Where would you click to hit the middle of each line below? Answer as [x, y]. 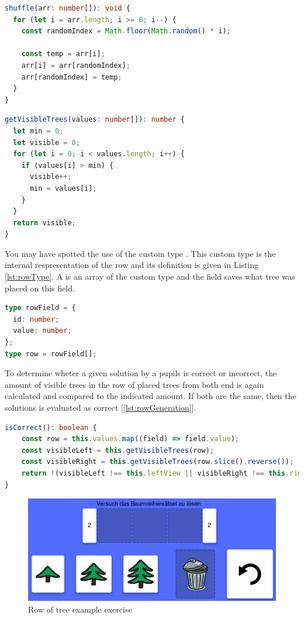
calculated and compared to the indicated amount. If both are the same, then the [151, 396]
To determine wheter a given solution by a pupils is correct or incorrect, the [141, 373]
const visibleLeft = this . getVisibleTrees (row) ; [118, 450]
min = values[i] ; [63, 188]
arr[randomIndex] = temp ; [72, 77]
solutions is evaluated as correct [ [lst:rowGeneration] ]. [101, 407]
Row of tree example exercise [80, 609]
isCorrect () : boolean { [51, 427]
